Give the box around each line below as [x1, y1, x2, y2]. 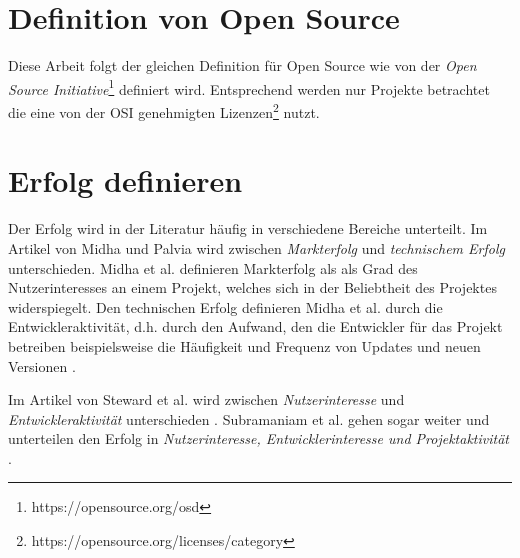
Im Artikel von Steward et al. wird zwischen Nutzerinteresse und [8, 389, 405, 410]
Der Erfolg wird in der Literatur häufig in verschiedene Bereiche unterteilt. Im [8, 218, 488, 239]
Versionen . [8, 355, 76, 376]
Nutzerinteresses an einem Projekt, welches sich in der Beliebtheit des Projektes [8, 277, 497, 298]
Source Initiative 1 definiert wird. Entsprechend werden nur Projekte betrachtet [8, 75, 490, 99]
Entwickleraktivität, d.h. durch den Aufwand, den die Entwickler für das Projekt [8, 316, 503, 337]
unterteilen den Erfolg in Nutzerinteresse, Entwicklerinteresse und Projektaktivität [8, 428, 509, 449]
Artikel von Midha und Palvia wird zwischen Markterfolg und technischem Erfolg [8, 237, 505, 258]
